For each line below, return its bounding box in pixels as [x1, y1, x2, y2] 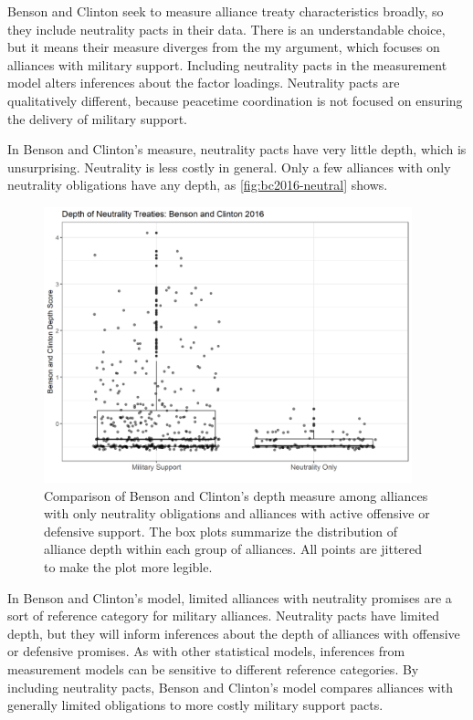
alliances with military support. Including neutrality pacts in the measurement [7, 55, 447, 74]
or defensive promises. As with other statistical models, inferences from [7, 642, 405, 661]
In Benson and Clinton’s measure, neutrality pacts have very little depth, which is [7, 140, 467, 159]
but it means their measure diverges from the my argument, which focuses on [7, 37, 440, 57]
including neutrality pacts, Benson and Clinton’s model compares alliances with [7, 677, 453, 696]
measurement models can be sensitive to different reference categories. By [7, 659, 419, 678]
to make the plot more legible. [44, 558, 213, 576]
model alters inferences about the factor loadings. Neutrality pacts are [7, 73, 400, 92]
